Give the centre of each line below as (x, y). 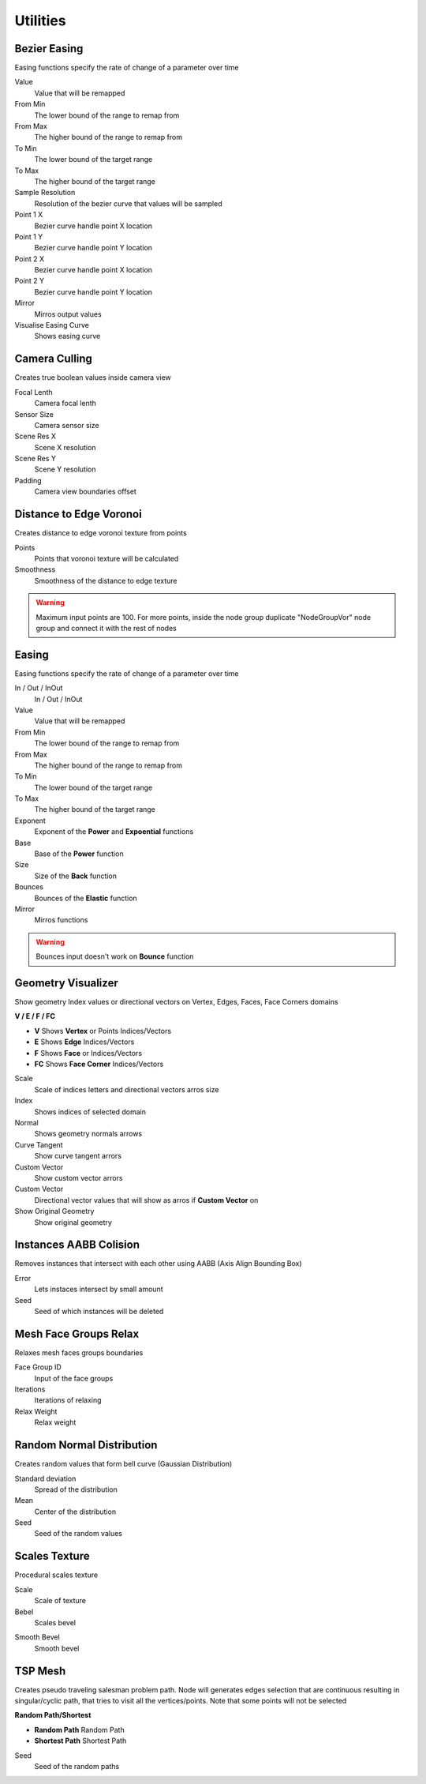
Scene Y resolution (65, 469)
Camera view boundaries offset (86, 492)
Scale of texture (60, 1601)
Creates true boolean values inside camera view (93, 377)
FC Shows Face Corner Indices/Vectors (99, 1064)
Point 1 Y (29, 236)
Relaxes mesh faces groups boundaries (79, 1352)
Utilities (40, 21)
